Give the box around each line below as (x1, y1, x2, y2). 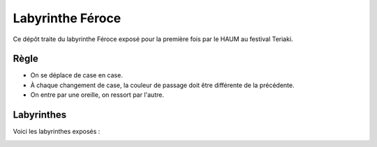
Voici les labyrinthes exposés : (13, 127, 101, 136)
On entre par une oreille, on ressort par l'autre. (30, 91, 164, 99)
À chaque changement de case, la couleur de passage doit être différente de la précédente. (30, 81, 295, 89)
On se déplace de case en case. (30, 71, 124, 79)
